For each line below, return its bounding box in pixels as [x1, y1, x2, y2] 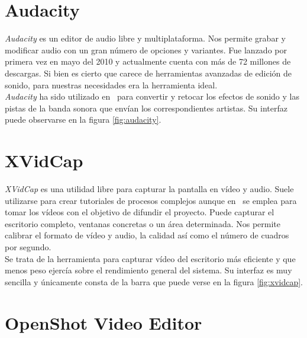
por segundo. [5, 240, 51, 253]
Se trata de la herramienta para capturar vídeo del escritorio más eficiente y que [5, 252, 296, 264]
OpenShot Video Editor [5, 310, 202, 334]
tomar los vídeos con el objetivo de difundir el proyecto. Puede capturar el [5, 206, 274, 218]
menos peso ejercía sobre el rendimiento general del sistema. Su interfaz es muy [5, 264, 292, 276]
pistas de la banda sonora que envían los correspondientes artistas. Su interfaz [5, 101, 287, 114]
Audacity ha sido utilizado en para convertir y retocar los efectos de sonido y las [5, 90, 299, 103]
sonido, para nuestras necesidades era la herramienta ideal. [5, 78, 218, 91]
